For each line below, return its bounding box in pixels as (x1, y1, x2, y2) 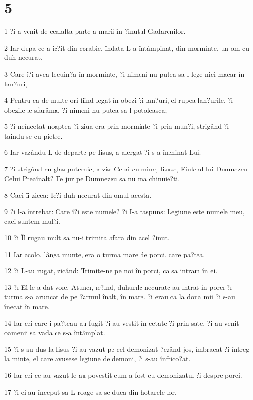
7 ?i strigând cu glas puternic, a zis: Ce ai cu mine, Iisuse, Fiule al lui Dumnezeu (4, 164, 248, 174)
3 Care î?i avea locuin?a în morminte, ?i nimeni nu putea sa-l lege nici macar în (4, 68, 245, 79)
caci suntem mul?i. (4, 216, 61, 226)
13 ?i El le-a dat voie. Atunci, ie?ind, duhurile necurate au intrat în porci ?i (4, 282, 232, 292)
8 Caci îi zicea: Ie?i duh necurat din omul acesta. (4, 190, 152, 200)
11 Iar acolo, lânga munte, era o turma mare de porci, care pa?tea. (4, 249, 205, 259)
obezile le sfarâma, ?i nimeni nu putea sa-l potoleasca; (4, 104, 167, 114)
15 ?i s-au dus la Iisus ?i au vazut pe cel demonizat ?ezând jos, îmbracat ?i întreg (4, 343, 250, 354)
